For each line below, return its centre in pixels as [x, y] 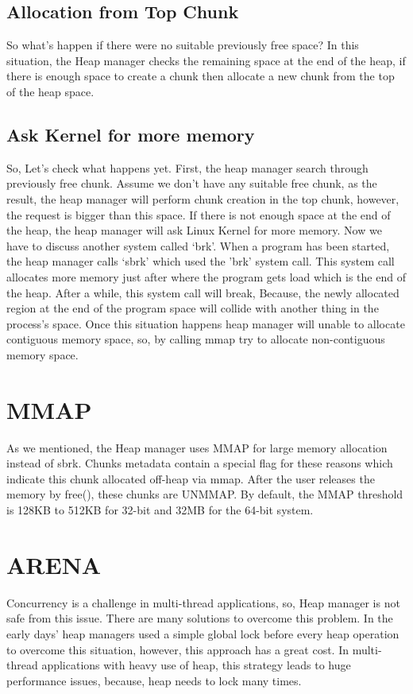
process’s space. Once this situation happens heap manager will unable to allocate [206, 323]
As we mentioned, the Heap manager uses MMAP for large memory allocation [197, 447]
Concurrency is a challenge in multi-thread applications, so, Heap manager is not [203, 602]
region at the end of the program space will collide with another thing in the [193, 308]
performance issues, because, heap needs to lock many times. [154, 680]
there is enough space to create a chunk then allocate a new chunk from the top [201, 76]
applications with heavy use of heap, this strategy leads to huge [196, 665]
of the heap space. [50, 91]
